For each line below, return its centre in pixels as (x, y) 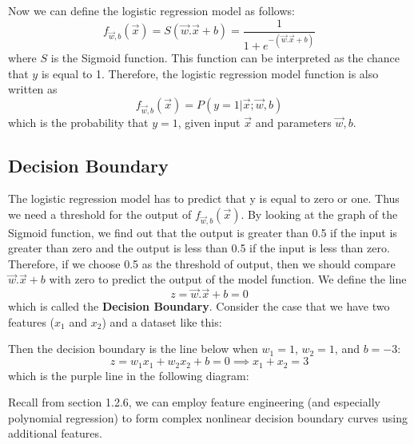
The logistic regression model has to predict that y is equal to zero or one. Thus (204, 198)
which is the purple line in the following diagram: (129, 375)
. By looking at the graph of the (319, 214)
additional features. (55, 433)
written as (33, 89)
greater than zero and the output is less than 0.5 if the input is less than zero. (199, 248)
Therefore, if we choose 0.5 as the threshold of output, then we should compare (202, 263)
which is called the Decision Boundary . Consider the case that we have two (199, 306)
